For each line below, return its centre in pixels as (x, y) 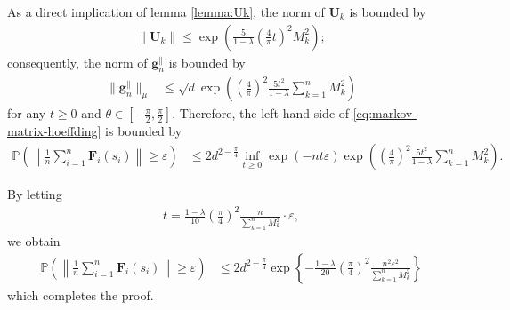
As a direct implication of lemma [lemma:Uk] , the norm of (166, 12)
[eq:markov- (385, 113)
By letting (35, 194)
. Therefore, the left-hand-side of (261, 113)
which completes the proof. (81, 294)
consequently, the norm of (77, 62)
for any (27, 113)
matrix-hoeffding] (54, 131)
